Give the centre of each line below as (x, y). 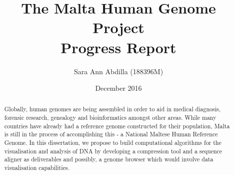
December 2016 (118, 88)
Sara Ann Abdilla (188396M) (118, 71)
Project (118, 27)
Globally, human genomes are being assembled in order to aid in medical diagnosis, (112, 109)
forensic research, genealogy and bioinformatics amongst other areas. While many (110, 118)
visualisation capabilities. (37, 168)
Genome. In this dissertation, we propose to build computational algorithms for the (113, 143)
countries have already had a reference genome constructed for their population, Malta (117, 126)
